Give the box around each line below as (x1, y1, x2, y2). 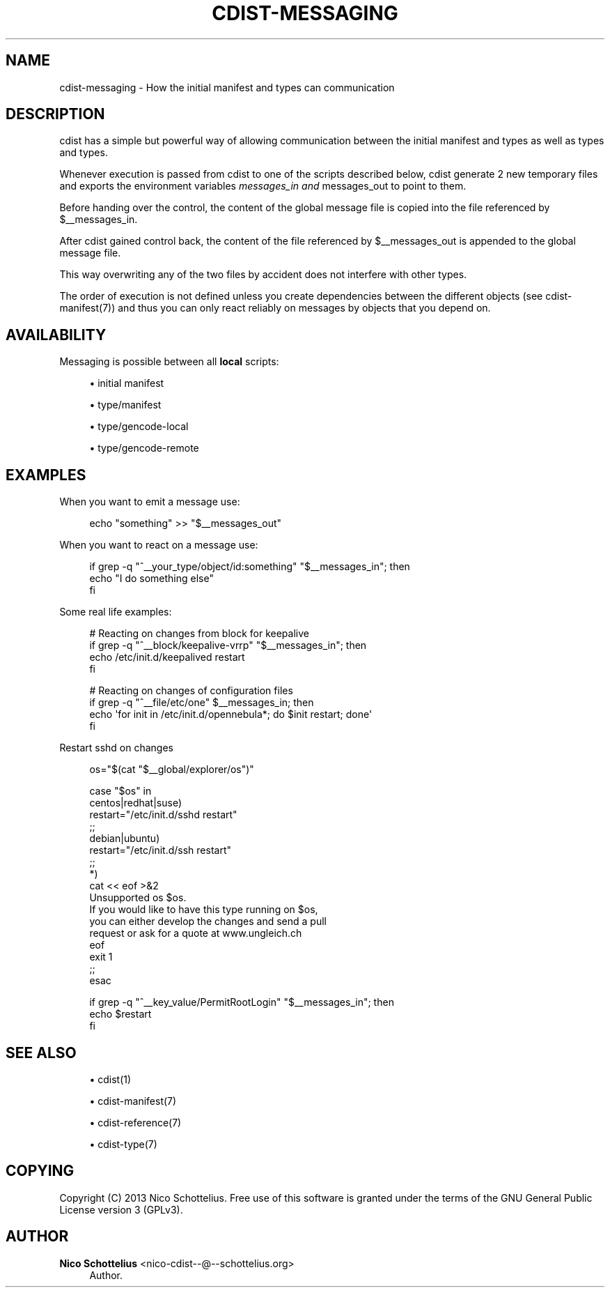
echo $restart (89, 1008, 152, 1020)
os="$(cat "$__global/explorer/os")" (89, 763, 254, 776)
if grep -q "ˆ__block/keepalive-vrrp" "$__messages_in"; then (89, 639, 367, 652)
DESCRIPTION (6, 105, 105, 123)
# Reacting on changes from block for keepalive (89, 627, 309, 640)
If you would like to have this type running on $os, (89, 903, 318, 916)
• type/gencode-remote (89, 442, 199, 454)
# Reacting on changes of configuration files (89, 684, 293, 697)
